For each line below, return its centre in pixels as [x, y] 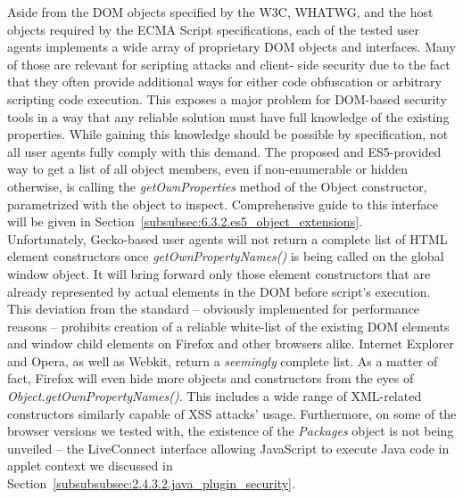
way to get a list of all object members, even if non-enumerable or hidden [208, 169]
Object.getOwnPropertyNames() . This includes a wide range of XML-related [215, 396]
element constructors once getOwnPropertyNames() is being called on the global [226, 256]
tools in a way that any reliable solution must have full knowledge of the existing [228, 116]
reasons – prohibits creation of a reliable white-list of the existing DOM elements [228, 326]
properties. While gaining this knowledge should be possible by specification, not [228, 134]
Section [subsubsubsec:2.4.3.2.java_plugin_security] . [151, 483]
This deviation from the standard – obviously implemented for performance [214, 309]
